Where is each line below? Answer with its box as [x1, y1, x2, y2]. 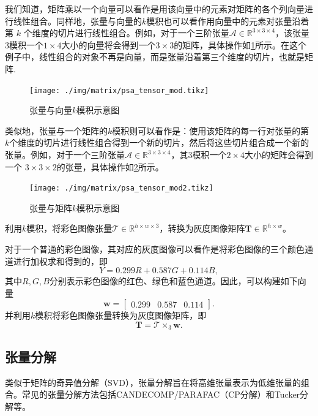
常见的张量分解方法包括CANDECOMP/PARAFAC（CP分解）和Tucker [21, 388, 300, 401]
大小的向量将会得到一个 [61, 38, 156, 51]
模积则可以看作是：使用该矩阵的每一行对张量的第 [112, 124, 309, 137]
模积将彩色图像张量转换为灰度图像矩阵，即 [35, 309, 207, 322]
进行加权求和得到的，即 [13, 254, 108, 267]
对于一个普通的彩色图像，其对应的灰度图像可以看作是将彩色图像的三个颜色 [5, 243, 305, 255]
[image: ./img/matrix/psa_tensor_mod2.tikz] [29, 184, 213, 193]
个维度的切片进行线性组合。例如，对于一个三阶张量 [23, 26, 229, 39]
